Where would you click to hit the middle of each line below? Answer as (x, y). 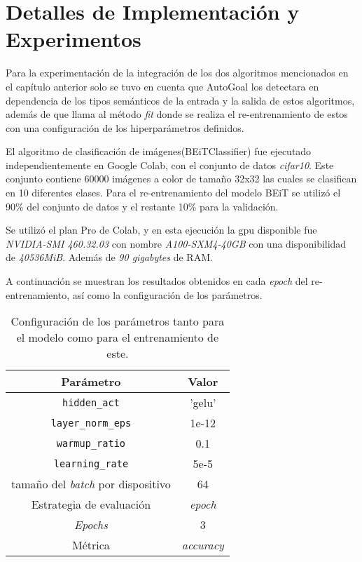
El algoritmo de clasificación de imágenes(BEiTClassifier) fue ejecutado (159, 151)
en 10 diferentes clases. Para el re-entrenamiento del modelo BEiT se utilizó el (173, 193)
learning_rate (91, 463)
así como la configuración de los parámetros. (167, 294)
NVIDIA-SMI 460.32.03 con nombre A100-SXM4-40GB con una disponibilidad (176, 243)
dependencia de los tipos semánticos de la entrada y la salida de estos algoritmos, (180, 100)
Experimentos (74, 39)
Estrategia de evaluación (91, 504)
